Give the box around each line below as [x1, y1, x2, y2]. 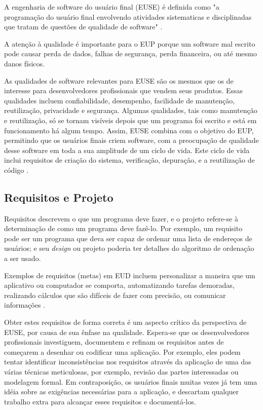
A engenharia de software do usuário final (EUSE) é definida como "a [4, 2, 219, 12]
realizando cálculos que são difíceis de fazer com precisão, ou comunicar [4, 289, 226, 300]
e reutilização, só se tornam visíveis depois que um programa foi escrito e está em [4, 115, 257, 125]
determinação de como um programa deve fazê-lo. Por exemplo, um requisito [4, 223, 243, 234]
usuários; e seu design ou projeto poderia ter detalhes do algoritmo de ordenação [4, 243, 254, 253]
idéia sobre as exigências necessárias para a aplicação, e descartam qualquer [4, 386, 239, 397]
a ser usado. [4, 253, 41, 264]
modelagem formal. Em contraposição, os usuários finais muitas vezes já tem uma [4, 376, 257, 387]
